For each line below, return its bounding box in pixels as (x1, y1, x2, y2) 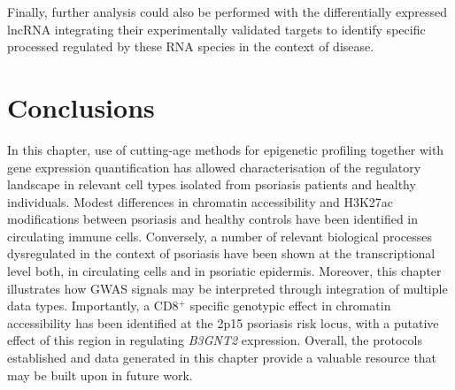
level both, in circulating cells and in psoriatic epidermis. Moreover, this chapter (7, 262, 442, 280)
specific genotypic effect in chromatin (189, 296, 391, 315)
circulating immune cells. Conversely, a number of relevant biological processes (7, 226, 433, 245)
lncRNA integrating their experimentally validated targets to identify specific (7, 19, 426, 38)
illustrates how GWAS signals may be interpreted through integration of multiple (7, 279, 448, 297)
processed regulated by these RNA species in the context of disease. (7, 37, 374, 56)
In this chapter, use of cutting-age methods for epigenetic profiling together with (7, 140, 444, 158)
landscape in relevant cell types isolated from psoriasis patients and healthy (7, 175, 416, 194)
